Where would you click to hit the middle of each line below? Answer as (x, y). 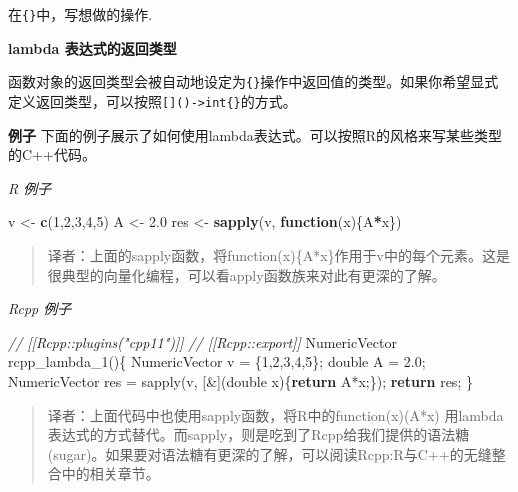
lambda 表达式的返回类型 (92, 47)
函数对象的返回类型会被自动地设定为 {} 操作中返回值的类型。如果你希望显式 (253, 81)
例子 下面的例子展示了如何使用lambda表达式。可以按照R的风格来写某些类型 (255, 134)
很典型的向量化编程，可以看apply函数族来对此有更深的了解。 (246, 274)
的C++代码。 (52, 154)
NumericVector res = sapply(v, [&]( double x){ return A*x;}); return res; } (240, 380)
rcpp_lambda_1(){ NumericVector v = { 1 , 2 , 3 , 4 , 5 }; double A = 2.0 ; (217, 361)
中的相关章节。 (110, 473)
